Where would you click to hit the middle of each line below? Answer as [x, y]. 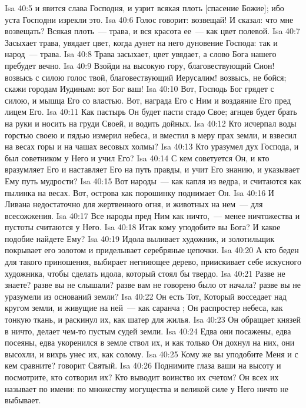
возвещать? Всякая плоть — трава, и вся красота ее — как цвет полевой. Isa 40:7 [153, 31]
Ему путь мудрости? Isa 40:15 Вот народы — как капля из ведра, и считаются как [153, 180]
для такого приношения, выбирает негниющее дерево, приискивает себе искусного [153, 262]
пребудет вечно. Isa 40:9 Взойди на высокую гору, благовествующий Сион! [140, 65]
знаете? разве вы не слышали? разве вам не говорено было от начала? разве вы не [153, 285]
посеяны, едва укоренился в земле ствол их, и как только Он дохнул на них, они [150, 342]
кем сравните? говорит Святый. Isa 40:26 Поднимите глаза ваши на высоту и [143, 365]
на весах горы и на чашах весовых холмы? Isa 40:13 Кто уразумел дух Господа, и [152, 146]
